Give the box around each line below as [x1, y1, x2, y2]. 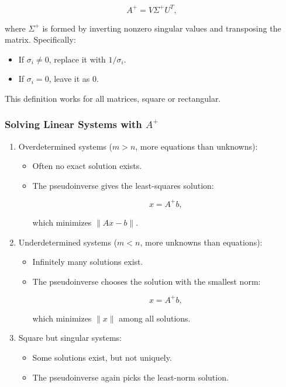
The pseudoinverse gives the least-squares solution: [32, 179, 214, 191]
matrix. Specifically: [5, 33, 76, 46]
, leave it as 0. [49, 72, 99, 85]
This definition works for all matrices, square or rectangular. [5, 92, 221, 104]
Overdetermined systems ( [18, 140, 112, 152]
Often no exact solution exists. [32, 160, 142, 172]
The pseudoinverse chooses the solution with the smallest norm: [32, 275, 261, 287]
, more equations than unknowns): [135, 140, 258, 152]
